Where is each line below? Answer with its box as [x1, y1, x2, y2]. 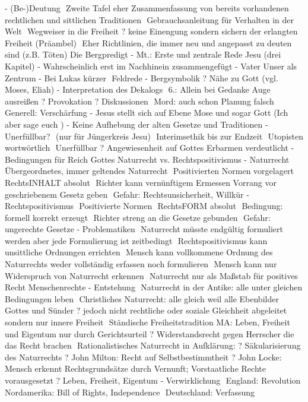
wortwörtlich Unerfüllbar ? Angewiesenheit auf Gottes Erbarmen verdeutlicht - [5, 141, 294, 154]
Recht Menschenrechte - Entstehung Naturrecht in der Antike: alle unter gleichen [5, 281, 303, 293]
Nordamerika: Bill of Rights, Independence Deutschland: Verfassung [5, 385, 255, 398]
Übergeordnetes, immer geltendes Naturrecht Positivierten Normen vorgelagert [5, 164, 294, 177]
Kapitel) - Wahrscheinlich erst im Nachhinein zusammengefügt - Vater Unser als [5, 59, 297, 72]
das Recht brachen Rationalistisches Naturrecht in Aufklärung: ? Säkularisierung [5, 339, 301, 352]
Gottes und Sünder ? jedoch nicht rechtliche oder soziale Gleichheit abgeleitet [5, 304, 287, 316]
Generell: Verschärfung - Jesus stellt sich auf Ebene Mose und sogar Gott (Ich [5, 106, 288, 119]
